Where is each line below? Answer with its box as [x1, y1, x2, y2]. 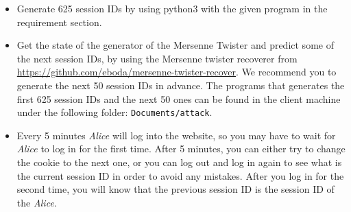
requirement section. [16, 14, 102, 29]
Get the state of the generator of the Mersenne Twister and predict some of [16, 38, 334, 52]
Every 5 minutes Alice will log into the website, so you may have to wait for [16, 128, 336, 142]
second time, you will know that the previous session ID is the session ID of [16, 182, 335, 196]
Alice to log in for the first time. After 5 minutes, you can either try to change [16, 141, 346, 156]
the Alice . [16, 195, 57, 209]
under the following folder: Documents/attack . [16, 105, 213, 119]
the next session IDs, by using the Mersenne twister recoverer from [16, 51, 298, 65]
